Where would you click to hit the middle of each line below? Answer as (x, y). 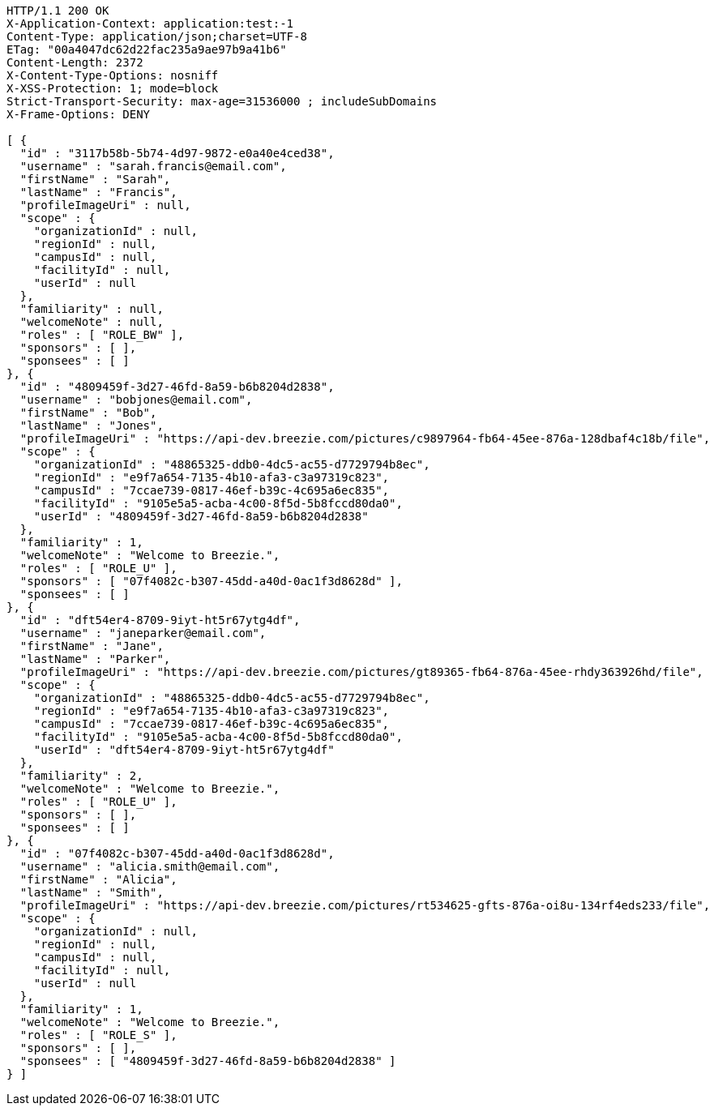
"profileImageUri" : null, (105, 205)
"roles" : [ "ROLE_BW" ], (102, 335)
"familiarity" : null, (92, 309)
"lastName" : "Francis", (98, 192)
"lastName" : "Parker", (95, 659)
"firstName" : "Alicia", (98, 879)
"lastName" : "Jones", (92, 426)
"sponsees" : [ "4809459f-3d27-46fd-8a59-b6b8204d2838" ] (208, 1061)
